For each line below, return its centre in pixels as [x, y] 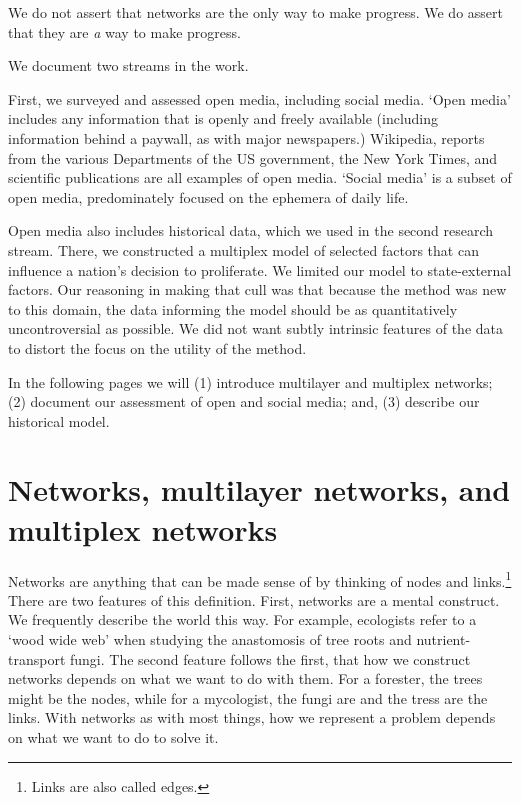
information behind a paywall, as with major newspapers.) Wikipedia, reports [246, 137]
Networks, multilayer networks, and [259, 489]
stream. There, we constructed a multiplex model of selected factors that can [243, 249]
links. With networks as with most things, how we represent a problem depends [252, 717]
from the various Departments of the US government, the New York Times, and [253, 157]
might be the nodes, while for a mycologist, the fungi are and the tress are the [248, 697]
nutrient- [443, 639]
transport [37, 658]
